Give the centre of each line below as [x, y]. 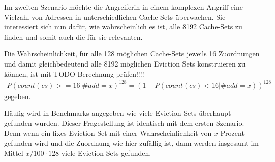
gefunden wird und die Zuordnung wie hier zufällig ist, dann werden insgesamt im [131, 143]
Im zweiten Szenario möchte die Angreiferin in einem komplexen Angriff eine [124, 7]
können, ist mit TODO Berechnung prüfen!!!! [74, 73]
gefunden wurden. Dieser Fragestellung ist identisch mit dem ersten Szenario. [124, 123]
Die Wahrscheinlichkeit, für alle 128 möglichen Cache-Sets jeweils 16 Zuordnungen [132, 54]
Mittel [14, 153]
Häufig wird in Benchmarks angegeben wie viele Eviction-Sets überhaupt [118, 113]
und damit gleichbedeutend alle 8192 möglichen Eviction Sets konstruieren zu [125, 63]
